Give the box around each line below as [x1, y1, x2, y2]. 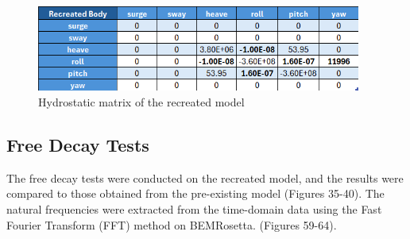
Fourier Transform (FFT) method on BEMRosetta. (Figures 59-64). [6, 216, 337, 233]
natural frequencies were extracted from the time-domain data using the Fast [6, 200, 382, 217]
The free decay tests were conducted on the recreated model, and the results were [6, 169, 404, 186]
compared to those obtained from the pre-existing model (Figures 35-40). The [6, 185, 385, 202]
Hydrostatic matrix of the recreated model [38, 93, 245, 110]
